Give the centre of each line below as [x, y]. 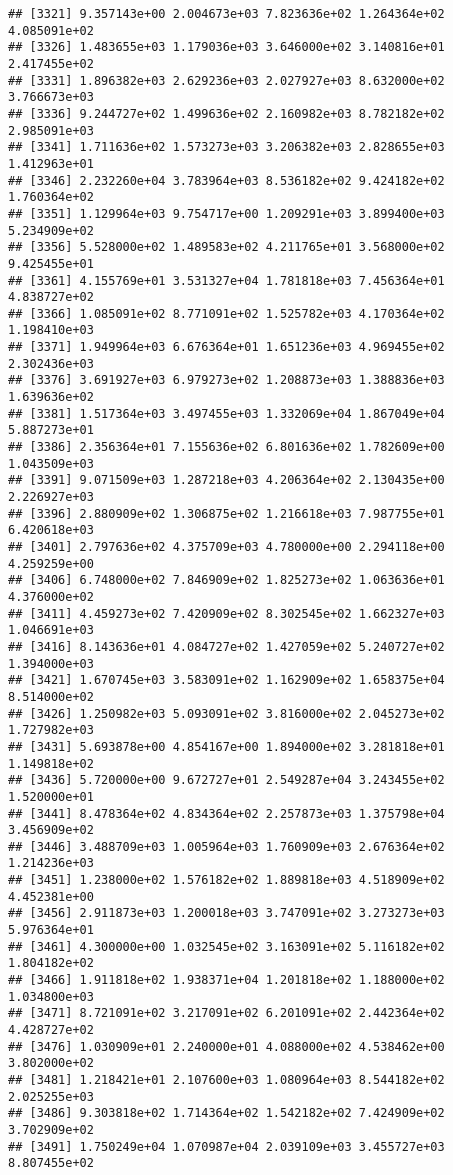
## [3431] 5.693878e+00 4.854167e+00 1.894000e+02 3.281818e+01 [226, 746]
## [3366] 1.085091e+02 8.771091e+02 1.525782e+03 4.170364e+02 [226, 313]
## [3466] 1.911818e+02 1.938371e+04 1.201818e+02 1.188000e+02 [226, 980]
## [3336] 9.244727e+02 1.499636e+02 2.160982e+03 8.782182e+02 [226, 113]
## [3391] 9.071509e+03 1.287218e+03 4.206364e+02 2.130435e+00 [226, 480]
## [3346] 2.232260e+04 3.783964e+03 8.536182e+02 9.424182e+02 [226, 180]
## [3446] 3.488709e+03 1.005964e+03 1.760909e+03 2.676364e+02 [226, 846]
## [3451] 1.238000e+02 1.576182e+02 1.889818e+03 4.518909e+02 [226, 880]
